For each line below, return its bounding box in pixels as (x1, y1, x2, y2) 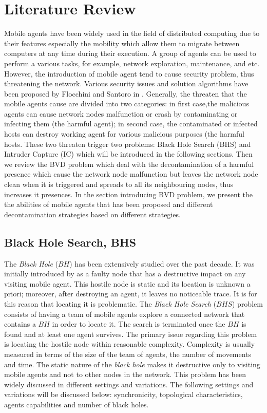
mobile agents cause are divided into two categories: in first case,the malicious (4, 98, 249, 109)
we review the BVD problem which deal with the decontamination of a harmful (4, 158, 254, 169)
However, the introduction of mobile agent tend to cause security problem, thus (4, 68, 254, 79)
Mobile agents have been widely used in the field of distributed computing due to (4, 28, 260, 39)
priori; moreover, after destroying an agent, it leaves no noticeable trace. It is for (4, 288, 257, 299)
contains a (4, 318, 36, 329)
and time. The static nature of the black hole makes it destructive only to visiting (4, 359, 260, 369)
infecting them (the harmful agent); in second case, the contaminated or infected (4, 118, 258, 129)
